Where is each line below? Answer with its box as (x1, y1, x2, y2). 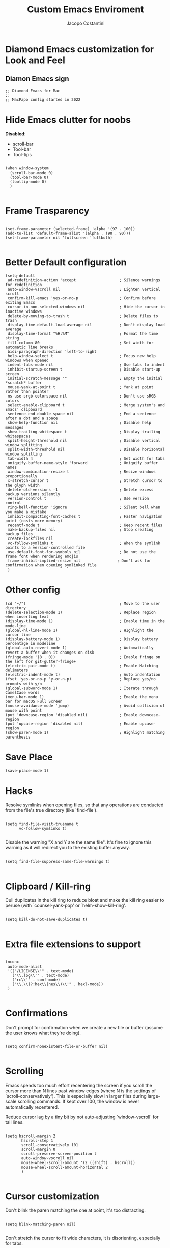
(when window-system (5, 165, 49, 171)
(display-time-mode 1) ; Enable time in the (5, 618, 165, 624)
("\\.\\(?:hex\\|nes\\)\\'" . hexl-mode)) (12, 982, 103, 987)
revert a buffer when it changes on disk (5, 650, 95, 655)
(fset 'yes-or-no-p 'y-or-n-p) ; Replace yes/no (5, 676, 156, 682)
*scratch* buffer (5, 380, 42, 385)
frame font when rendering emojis (5, 554, 79, 559)
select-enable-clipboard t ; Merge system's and (7, 402, 165, 408)
